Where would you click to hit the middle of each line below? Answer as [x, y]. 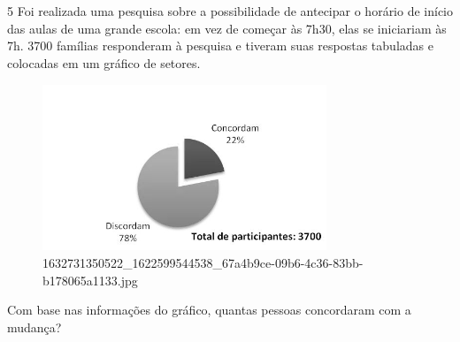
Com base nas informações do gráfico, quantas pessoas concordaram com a [209, 310]
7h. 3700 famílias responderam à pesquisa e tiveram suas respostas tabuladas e [220, 46]
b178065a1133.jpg [90, 280]
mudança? [34, 327]
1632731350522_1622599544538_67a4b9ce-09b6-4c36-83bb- [203, 263]
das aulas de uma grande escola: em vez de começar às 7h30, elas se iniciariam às [227, 28]
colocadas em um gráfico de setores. [104, 62]
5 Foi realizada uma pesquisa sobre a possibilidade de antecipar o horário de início [230, 11]
